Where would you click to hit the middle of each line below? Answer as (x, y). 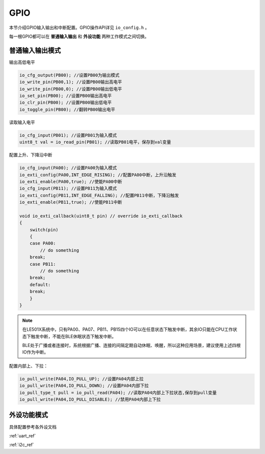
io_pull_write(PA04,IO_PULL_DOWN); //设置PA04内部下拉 (84, 386)
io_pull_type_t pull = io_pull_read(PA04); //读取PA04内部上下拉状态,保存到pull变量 (118, 392)
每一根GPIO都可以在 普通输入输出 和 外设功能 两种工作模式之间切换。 (79, 36)
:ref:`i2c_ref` (22, 445)
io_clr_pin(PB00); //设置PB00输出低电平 (66, 103)
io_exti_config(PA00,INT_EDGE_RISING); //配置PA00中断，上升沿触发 (98, 175)
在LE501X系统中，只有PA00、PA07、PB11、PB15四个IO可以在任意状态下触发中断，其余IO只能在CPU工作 (128, 329)
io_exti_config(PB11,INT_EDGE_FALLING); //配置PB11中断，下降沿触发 (99, 195)
